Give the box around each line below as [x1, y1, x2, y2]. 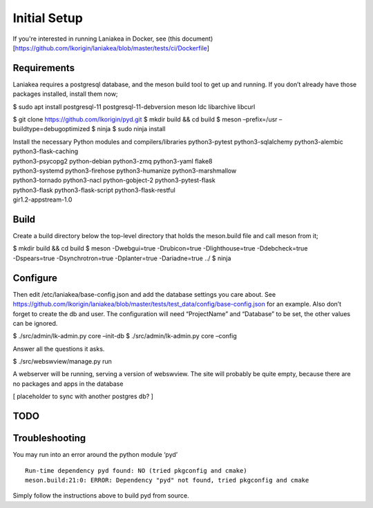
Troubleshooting [12, 432, 86, 444]
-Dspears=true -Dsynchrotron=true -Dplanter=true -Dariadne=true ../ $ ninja [12, 254, 231, 262]
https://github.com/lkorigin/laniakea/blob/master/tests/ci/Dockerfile [15, 43, 207, 52]
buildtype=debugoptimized [12, 125, 90, 133]
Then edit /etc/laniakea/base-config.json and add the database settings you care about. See [12, 290, 276, 298]
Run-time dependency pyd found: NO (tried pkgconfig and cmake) [25, 467, 248, 474]
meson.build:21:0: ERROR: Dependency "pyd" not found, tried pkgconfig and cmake [25, 476, 309, 484]
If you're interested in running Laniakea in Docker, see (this [12, 35, 181, 43]
